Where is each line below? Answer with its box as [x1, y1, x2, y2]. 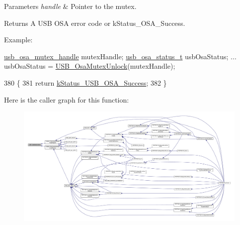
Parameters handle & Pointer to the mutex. [4, 1, 137, 11]
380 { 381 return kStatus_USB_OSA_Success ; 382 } [4, 77, 167, 88]
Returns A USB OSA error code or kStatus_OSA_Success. [4, 17, 185, 28]
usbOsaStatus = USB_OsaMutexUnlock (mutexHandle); [4, 61, 175, 71]
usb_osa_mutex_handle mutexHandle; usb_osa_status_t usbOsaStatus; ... [4, 51, 237, 61]
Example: [4, 34, 33, 45]
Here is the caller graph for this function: [4, 94, 129, 105]
